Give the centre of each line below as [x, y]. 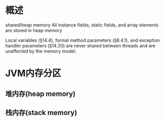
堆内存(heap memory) [40, 94]
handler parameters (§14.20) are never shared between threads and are [80, 45]
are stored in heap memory [34, 30]
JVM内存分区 [33, 73]
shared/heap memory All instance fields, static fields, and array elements [82, 25]
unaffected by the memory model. [41, 51]
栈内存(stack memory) [41, 113]
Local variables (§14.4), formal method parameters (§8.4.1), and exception [83, 40]
